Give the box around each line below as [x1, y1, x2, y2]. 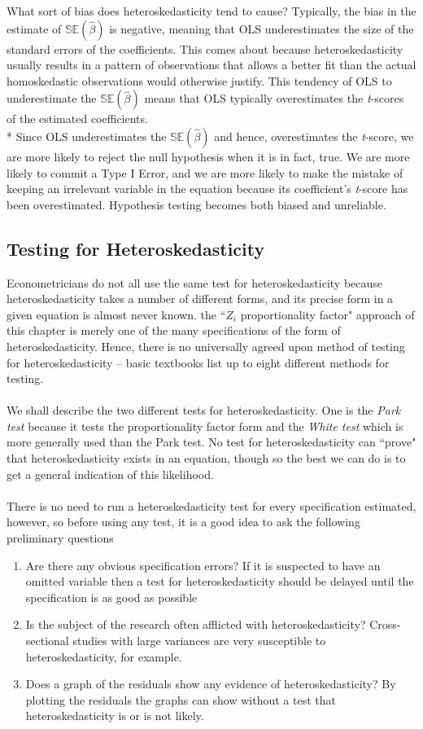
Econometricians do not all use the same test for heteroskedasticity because [7, 274, 383, 291]
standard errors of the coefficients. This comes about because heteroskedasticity [7, 40, 403, 57]
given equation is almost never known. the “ [7, 305, 226, 323]
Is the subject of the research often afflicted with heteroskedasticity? [25, 616, 366, 633]
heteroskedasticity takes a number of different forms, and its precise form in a [7, 290, 394, 307]
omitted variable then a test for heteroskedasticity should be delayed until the [25, 573, 414, 590]
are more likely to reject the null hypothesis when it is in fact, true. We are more [7, 147, 410, 165]
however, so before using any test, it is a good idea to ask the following [7, 513, 360, 530]
